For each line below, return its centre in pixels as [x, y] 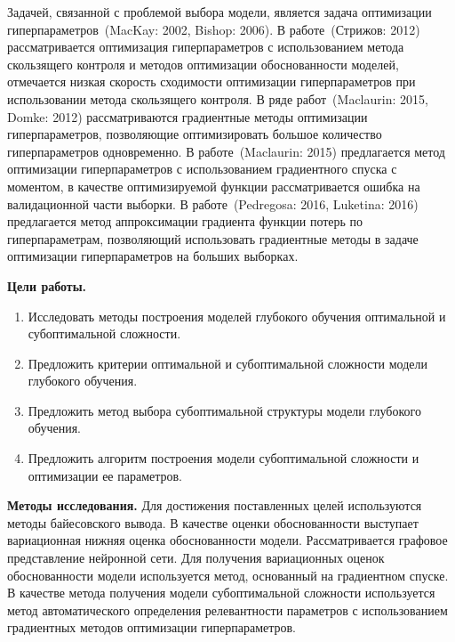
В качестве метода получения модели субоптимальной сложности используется [221, 593]
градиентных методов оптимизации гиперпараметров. [152, 627]
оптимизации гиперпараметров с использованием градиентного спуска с [202, 169]
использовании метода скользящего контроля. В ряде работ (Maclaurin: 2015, [218, 98]
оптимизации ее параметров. [105, 475]
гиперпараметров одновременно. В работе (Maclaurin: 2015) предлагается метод [226, 151]
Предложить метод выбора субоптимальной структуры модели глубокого [224, 410]
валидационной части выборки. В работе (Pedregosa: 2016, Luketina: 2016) [213, 203]
